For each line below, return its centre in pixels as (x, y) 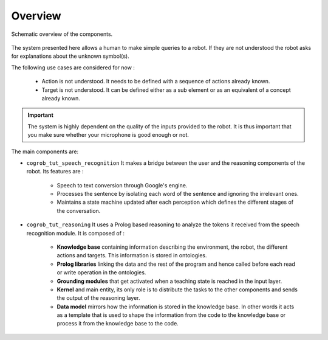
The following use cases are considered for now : (73, 68)
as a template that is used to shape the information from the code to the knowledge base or (171, 315)
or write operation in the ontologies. (101, 272)
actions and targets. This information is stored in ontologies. (132, 255)
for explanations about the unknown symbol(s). (70, 56)
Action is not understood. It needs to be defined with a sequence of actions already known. (156, 82)
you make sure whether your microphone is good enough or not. (108, 135)
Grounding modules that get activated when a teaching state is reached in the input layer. (169, 281)
